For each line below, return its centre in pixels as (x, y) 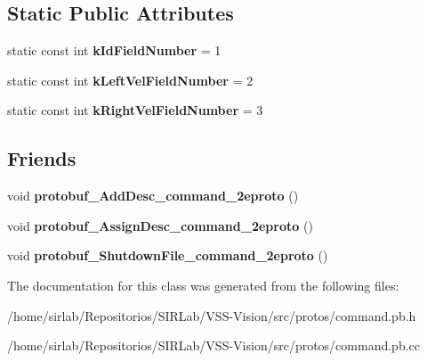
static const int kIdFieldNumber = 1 (114, 50)
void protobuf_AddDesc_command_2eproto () (153, 196)
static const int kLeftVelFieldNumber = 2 (130, 80)
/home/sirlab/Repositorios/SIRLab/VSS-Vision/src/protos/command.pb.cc (214, 345)
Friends (42, 158)
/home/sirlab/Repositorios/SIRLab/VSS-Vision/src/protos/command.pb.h (212, 315)
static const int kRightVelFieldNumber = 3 (135, 110)
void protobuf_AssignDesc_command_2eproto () (160, 225)
